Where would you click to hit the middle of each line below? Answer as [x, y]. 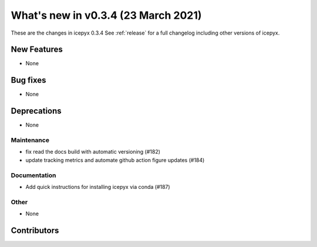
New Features [37, 50]
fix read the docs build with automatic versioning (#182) [93, 152]
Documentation [33, 175]
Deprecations [36, 111]
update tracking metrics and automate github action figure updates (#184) [115, 160]
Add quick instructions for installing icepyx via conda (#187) [98, 187]
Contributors [35, 230]
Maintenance [30, 140]
